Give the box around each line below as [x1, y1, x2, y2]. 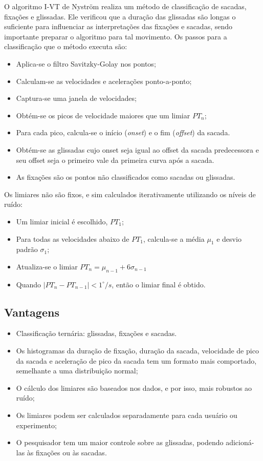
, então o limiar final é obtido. [112, 279, 206, 289]
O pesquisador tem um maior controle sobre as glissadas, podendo [16, 437, 224, 448]
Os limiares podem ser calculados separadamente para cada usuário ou [16, 410, 237, 421]
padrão [16, 244, 38, 255]
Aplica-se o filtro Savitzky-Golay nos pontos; [16, 58, 156, 69]
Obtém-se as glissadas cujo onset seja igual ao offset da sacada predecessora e [16, 144, 259, 155]
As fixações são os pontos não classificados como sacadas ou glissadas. [16, 172, 235, 182]
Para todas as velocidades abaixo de [16, 233, 129, 244]
